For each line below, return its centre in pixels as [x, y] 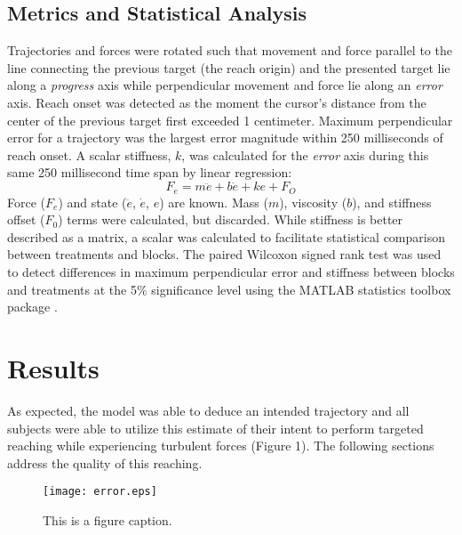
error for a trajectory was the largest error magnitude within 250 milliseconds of [225, 138]
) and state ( [92, 202]
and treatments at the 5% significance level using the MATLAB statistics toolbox [229, 289]
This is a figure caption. [108, 519]
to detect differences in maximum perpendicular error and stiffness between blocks [231, 272]
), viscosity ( [313, 202]
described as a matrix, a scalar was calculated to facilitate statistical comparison [226, 236]
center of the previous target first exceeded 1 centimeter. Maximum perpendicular [230, 120]
